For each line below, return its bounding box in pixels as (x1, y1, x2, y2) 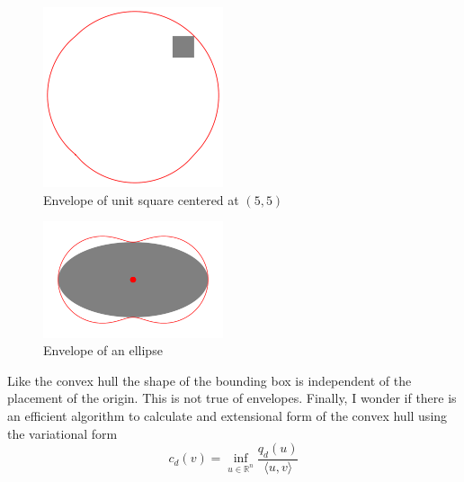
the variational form (7, 424, 118, 442)
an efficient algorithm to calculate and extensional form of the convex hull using (7, 406, 448, 425)
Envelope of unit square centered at (43, 190, 239, 209)
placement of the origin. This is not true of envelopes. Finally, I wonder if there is (7, 388, 457, 407)
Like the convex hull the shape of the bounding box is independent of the (7, 370, 412, 389)
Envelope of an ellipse (43, 341, 163, 360)
